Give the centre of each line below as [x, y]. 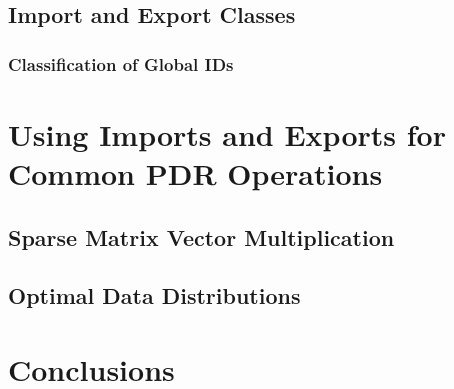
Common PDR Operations [195, 173]
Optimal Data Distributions [154, 295]
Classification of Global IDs [121, 63]
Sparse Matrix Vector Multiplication [201, 236]
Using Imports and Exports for [227, 133]
